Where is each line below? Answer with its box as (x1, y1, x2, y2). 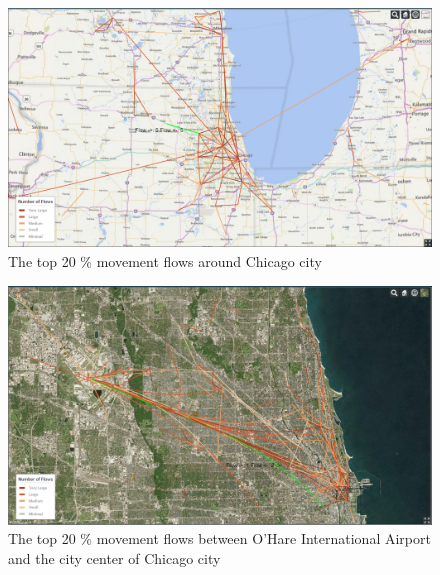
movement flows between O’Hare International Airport (96, 528, 431, 549)
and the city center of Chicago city (8, 548, 221, 569)
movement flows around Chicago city (96, 250, 322, 271)
